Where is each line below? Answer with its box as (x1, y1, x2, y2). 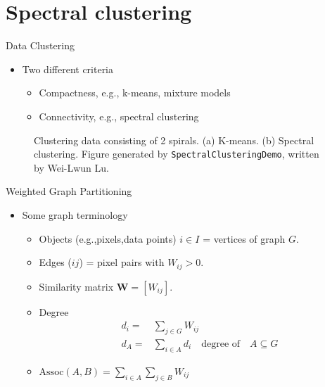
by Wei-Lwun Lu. (34, 160, 109, 175)
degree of (201, 339, 241, 350)
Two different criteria (22, 61, 114, 76)
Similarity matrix (39, 279, 114, 293)
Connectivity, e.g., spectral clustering (39, 108, 199, 123)
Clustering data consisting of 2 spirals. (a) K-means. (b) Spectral (34, 132, 314, 147)
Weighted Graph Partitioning (6, 184, 132, 198)
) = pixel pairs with (79, 255, 165, 269)
